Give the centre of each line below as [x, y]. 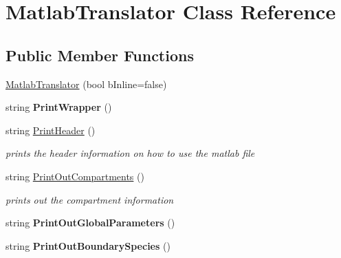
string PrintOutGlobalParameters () [90, 223]
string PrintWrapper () [59, 107]
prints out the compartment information [90, 199]
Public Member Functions [100, 55]
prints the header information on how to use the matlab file [130, 153]
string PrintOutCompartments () [75, 176]
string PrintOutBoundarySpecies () [88, 245]
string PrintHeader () [51, 130]
